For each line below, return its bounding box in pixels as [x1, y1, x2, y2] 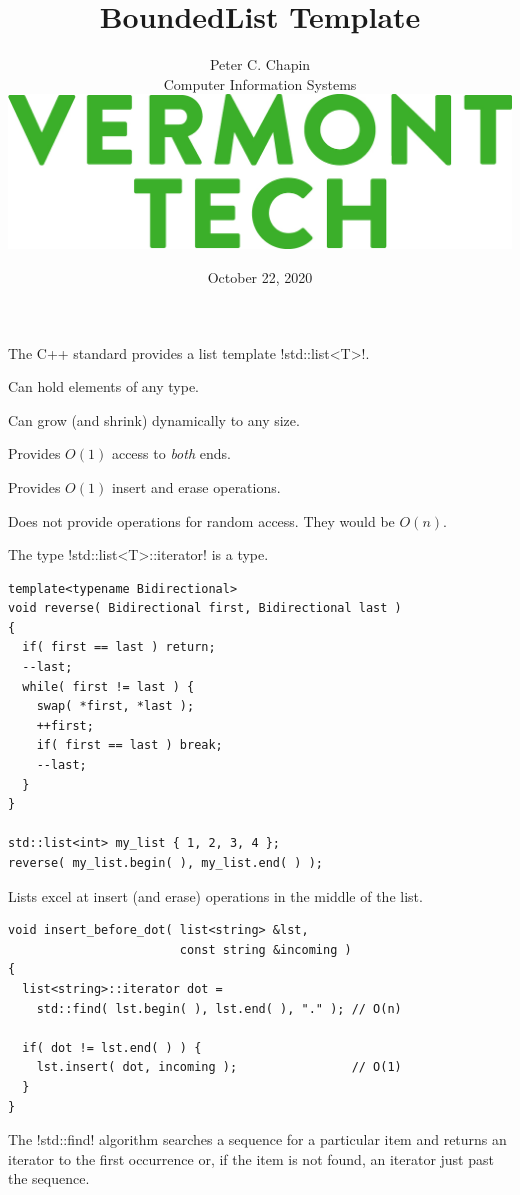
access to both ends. [111, 443, 231, 464]
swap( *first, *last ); [36, 699, 195, 714]
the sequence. [8, 1168, 90, 1189]
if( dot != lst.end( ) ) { [22, 1040, 202, 1055]
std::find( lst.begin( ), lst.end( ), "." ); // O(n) [36, 1001, 402, 1016]
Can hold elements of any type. [8, 376, 200, 397]
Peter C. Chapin [209, 54, 311, 75]
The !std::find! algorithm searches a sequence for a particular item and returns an [8, 1129, 507, 1150]
